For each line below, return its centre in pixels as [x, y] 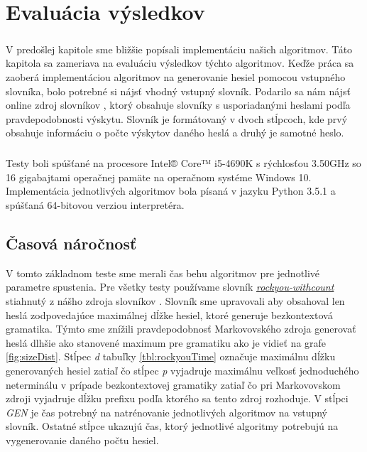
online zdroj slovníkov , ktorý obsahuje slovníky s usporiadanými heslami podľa [178, 105]
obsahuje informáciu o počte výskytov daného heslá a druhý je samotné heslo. [175, 133]
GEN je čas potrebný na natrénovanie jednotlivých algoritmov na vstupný [166, 412]
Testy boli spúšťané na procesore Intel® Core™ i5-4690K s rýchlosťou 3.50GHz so [183, 163]
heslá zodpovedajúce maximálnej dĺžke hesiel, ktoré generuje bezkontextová [169, 314]
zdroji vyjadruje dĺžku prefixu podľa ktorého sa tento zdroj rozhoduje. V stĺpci [177, 398]
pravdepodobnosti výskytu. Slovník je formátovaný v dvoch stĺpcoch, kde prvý [177, 118]
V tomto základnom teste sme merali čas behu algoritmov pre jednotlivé [163, 273]
